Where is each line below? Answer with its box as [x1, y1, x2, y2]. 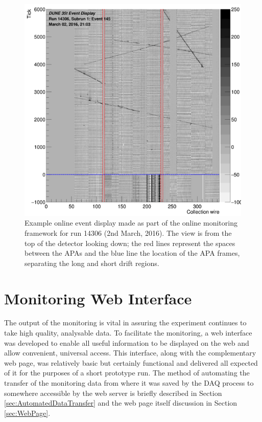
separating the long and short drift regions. [25, 257, 159, 268]
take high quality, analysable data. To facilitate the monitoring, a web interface [4, 327, 252, 338]
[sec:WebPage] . [4, 407, 51, 418]
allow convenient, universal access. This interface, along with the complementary [4, 347, 256, 358]
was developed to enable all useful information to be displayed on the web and [4, 337, 249, 348]
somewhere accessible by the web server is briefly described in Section [4, 387, 222, 398]
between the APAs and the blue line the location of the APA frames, [25, 248, 240, 258]
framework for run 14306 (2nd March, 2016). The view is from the [25, 227, 232, 238]
